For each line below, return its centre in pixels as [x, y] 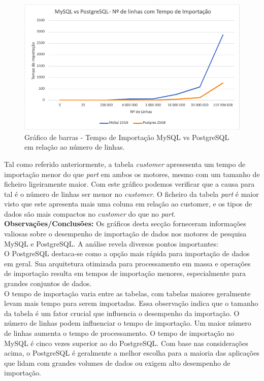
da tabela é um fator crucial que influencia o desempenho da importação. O [122, 313]
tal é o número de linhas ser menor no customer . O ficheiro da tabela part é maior [131, 194]
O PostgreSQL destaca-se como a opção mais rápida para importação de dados [127, 253]
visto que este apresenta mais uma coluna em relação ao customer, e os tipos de [128, 204]
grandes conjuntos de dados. [48, 283]
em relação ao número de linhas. [75, 147]
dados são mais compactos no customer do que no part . [90, 213]
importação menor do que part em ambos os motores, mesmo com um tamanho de [132, 174]
